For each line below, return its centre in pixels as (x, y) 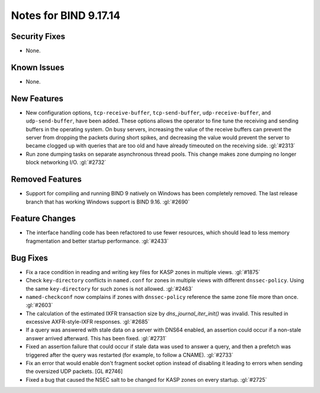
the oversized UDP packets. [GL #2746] (74, 371)
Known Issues (38, 67)
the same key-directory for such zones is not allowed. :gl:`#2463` (110, 289)
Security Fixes (38, 36)
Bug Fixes (30, 258)
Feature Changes (44, 219)
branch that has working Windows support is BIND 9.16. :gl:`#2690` (108, 202)
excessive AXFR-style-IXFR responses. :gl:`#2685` (88, 322)
